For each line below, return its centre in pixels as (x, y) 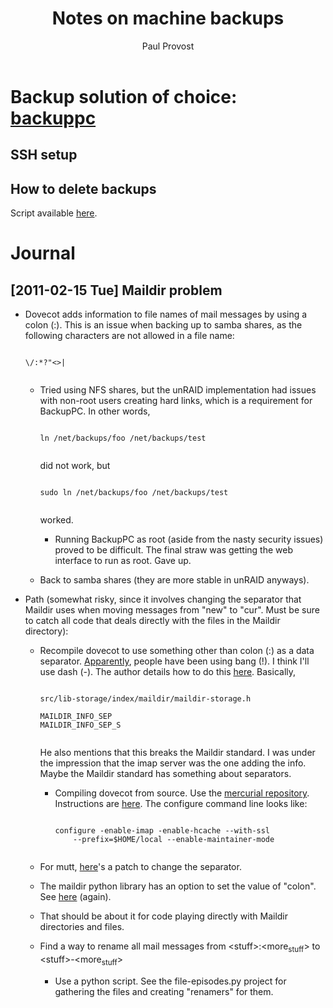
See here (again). (75, 897)
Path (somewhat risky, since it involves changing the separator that (163, 599)
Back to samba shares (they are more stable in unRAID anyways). (174, 580)
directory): (46, 631)
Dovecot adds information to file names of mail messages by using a (166, 314)
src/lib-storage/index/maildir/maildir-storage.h (145, 699)
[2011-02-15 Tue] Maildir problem (116, 290)
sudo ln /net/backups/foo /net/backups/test (134, 493)
